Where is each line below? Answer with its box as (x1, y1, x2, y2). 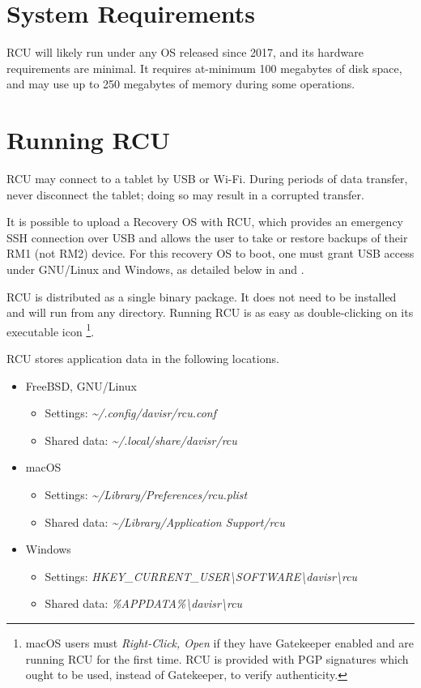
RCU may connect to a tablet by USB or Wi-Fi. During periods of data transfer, (6, 170, 408, 187)
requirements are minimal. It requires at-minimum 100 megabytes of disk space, (6, 59, 402, 76)
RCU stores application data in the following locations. (6, 350, 279, 367)
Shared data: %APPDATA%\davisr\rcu (45, 595, 243, 612)
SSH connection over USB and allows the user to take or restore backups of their (6, 229, 408, 246)
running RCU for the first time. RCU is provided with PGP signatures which (25, 650, 409, 667)
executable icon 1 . (6, 320, 95, 340)
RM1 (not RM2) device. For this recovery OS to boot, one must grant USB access (6, 245, 415, 262)
